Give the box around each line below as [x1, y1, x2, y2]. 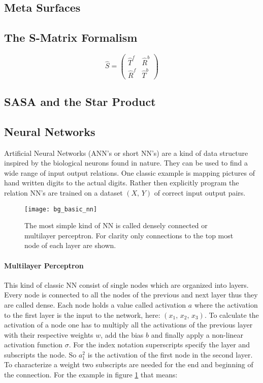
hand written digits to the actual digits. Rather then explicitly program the [4, 177, 239, 188]
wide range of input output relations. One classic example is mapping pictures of [4, 167, 255, 178]
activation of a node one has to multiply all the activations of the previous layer [4, 319, 253, 330]
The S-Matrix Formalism [4, 30, 138, 45]
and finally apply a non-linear [151, 329, 244, 340]
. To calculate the [204, 309, 259, 320]
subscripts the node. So [4, 349, 77, 360]
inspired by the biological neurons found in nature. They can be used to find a [4, 157, 248, 168]
